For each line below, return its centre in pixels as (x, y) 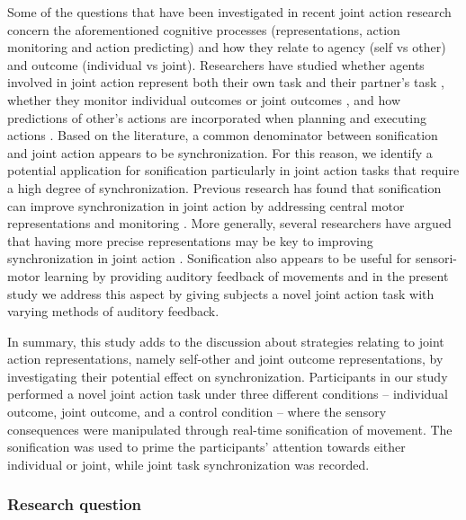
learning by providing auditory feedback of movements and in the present (246, 275)
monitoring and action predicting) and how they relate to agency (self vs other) (227, 47)
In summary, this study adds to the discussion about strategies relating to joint (226, 341)
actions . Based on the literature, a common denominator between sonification (223, 135)
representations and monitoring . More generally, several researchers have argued (229, 223)
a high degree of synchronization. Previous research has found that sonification (224, 187)
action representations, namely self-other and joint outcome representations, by (225, 359)
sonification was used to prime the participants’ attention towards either (206, 447)
